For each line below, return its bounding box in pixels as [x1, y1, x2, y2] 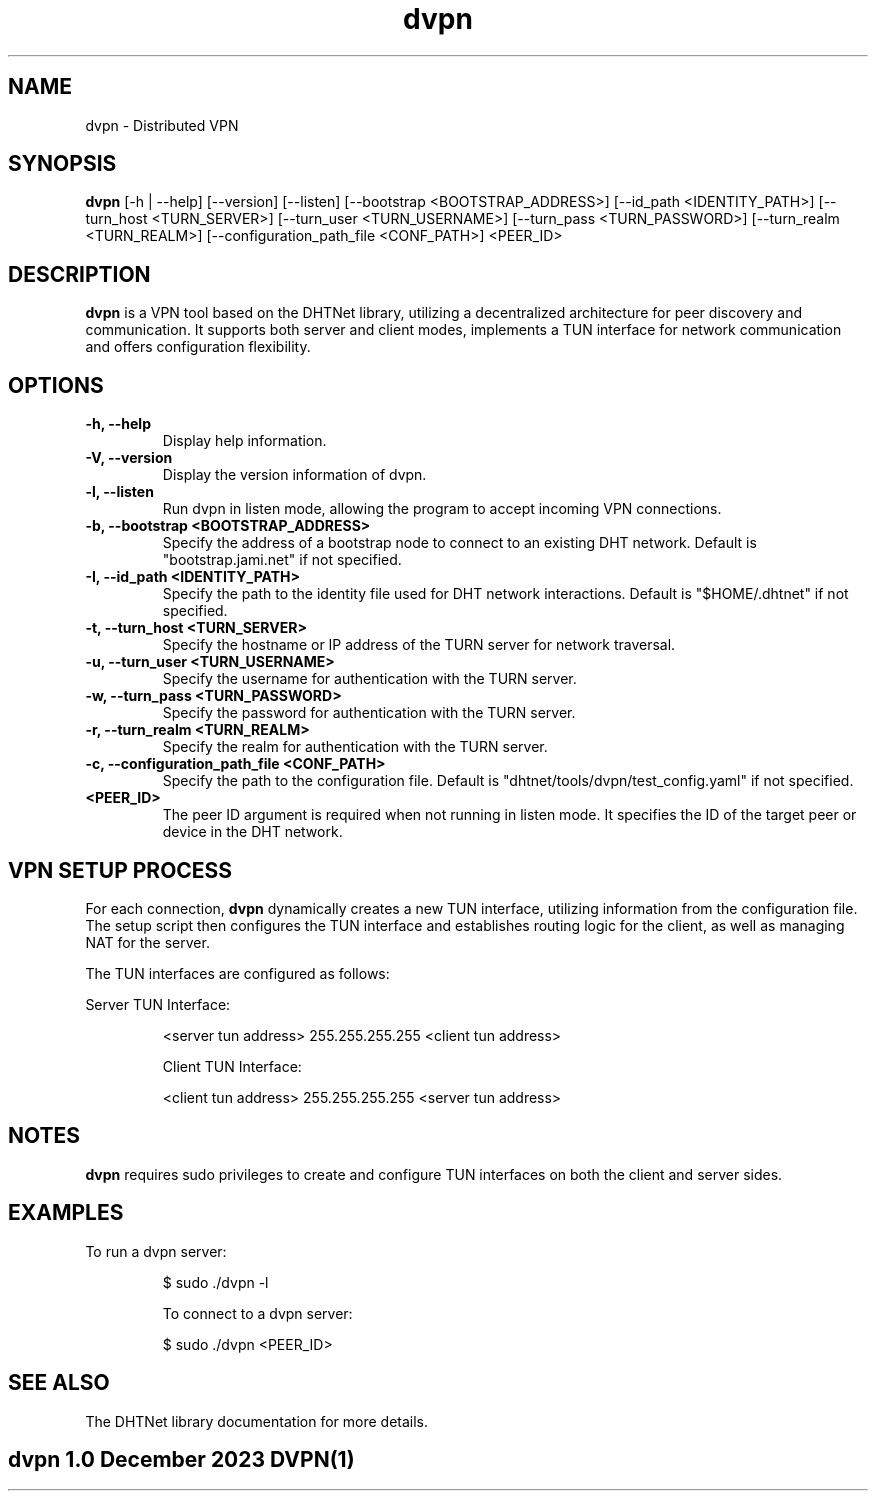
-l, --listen [85, 483, 154, 501]
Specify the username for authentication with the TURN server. [162, 670, 577, 688]
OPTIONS [8, 372, 104, 398]
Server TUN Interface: [85, 995, 231, 1013]
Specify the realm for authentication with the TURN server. [162, 738, 548, 756]
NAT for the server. [85, 933, 210, 951]
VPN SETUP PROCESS [8, 857, 233, 883]
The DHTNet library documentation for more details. [85, 1412, 429, 1430]
